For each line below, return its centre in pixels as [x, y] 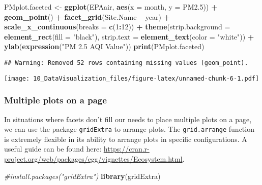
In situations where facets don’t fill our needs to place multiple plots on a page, [128, 119]
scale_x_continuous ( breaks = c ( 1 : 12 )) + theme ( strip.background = [117, 27]
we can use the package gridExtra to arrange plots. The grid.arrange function [129, 129]
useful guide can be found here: [53, 149]
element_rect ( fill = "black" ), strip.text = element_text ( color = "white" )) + [129, 36]
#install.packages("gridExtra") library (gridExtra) [82, 176]
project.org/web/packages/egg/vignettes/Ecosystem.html [93, 158]
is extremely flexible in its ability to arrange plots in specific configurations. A [126, 139]
